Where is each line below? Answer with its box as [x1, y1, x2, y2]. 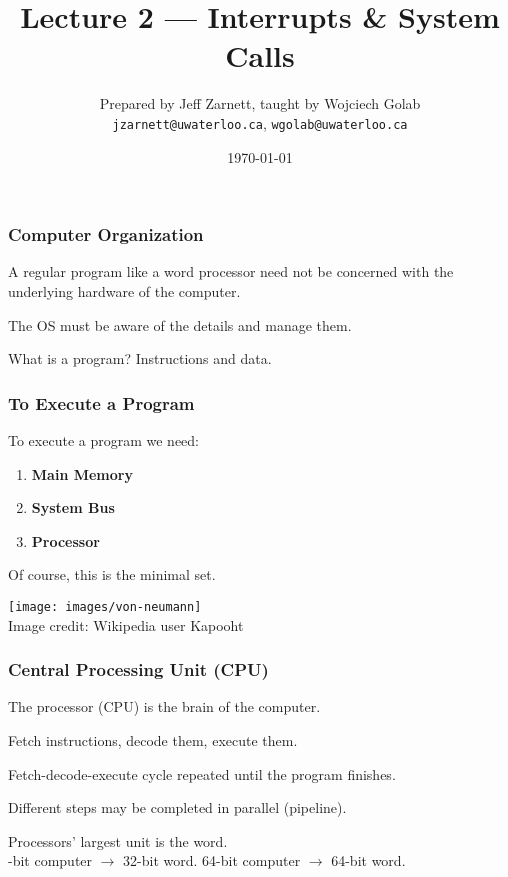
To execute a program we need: [8, 430, 199, 451]
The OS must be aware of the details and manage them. [8, 314, 352, 335]
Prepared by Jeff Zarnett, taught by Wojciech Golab [99, 93, 421, 114]
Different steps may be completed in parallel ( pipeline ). [8, 797, 347, 818]
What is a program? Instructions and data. [8, 348, 272, 369]
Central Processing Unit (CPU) [8, 657, 269, 682]
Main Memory [31, 463, 133, 484]
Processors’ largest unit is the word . [8, 830, 228, 851]
